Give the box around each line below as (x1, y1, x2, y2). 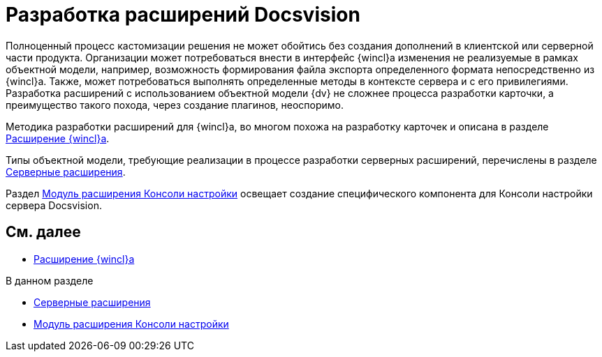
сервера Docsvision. (6, 199, 102, 211)
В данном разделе (6, 274, 94, 287)
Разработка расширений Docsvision (6, 3, 360, 26)
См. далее (6, 223, 81, 241)
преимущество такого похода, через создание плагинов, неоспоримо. (6, 98, 344, 111)
